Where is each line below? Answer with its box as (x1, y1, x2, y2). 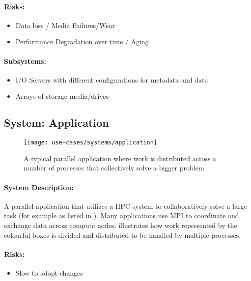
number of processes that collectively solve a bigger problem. (24, 163, 206, 173)
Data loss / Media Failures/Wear (15, 20, 115, 30)
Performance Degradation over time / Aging (15, 36, 149, 47)
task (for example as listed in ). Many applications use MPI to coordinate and (4, 210, 239, 221)
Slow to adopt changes (15, 267, 83, 278)
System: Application (4, 115, 109, 130)
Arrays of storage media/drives (15, 91, 109, 101)
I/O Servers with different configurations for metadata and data (15, 74, 208, 84)
